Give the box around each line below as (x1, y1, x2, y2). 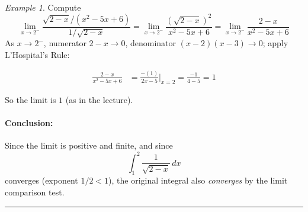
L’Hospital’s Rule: (5, 48, 70, 60)
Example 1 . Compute (5, 1, 81, 13)
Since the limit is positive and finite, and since (5, 139, 173, 152)
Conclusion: (5, 117, 53, 129)
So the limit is (5, 94, 56, 106)
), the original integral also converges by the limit (108, 174, 288, 187)
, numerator (43, 37, 86, 49)
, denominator (125, 37, 177, 49)
